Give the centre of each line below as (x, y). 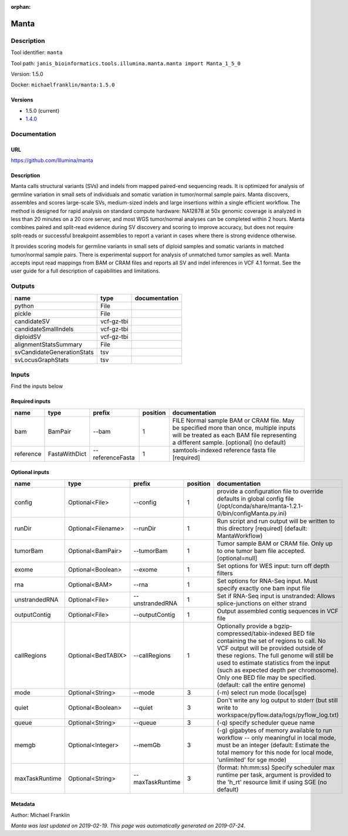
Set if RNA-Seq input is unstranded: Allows (276, 596)
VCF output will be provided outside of (270, 648)
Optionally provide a (245, 626)
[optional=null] (237, 558)
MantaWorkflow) (240, 536)
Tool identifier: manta (37, 52)
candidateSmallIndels (44, 329)
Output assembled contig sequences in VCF (278, 611)
